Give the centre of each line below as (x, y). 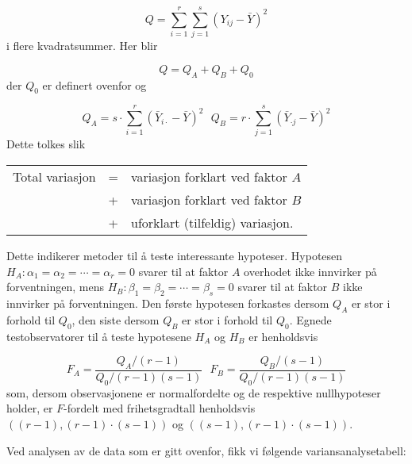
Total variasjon (54, 177)
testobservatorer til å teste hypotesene (99, 336)
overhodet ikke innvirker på (310, 271)
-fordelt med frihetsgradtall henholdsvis (160, 408)
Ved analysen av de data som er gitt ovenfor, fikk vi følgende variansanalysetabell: (206, 450)
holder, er (30, 408)
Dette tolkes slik (46, 144)
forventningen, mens (56, 287)
